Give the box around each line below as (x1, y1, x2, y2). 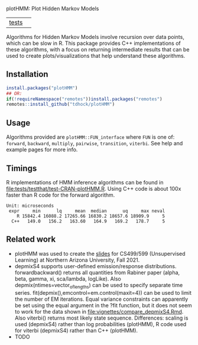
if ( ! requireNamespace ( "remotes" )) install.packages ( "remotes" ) (6, 96, 163, 102)
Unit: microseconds (6, 203, 54, 209)
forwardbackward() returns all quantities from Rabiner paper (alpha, (14, 269, 180, 276)
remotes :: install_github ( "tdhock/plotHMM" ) (6, 102, 115, 108)
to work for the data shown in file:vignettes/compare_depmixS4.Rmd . (14, 308, 184, 315)
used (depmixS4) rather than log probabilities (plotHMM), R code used (14, 320, 187, 327)
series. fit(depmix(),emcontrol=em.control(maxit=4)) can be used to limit (14, 289, 192, 296)
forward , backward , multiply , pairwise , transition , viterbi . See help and (6, 140, 183, 147)
